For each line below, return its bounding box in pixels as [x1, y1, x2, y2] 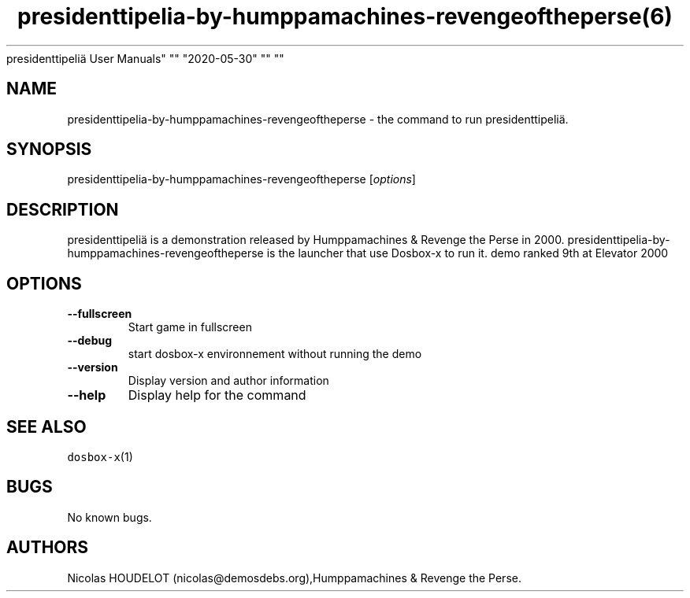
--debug [67, 334, 113, 348]
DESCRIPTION [6, 199, 119, 220]
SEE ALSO [6, 416, 87, 437]
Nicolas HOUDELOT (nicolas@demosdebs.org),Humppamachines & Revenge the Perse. [67, 570, 521, 585]
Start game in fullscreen [128, 320, 252, 334]
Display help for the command [128, 387, 306, 404]
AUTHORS [6, 537, 89, 558]
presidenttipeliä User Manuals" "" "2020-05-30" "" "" [6, 51, 284, 65]
